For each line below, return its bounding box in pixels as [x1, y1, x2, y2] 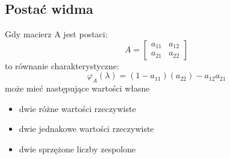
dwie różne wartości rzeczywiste [19, 102, 136, 114]
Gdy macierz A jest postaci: [5, 28, 108, 40]
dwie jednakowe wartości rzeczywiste [19, 122, 154, 135]
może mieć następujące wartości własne [5, 82, 150, 95]
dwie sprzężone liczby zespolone [19, 142, 136, 155]
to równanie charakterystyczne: [5, 59, 119, 72]
